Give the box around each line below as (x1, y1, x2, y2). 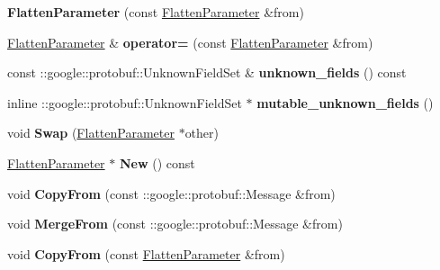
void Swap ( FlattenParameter (7, 123, 175, 142)
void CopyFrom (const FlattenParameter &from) (7, 244, 285, 263)
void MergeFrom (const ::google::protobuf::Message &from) (7, 214, 343, 233)
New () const (119, 153, 195, 172)
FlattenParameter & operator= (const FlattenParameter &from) (7, 32, 373, 51)
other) (184, 123, 220, 142)
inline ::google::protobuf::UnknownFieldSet (7, 93, 242, 112)
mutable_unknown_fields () (256, 93, 434, 112)
